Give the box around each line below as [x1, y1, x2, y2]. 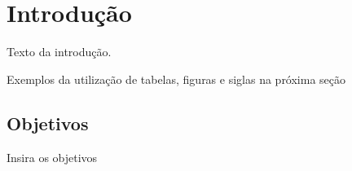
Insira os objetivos [7, 148, 98, 165]
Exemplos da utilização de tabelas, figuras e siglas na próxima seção [7, 70, 346, 87]
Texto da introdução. [7, 43, 112, 60]
